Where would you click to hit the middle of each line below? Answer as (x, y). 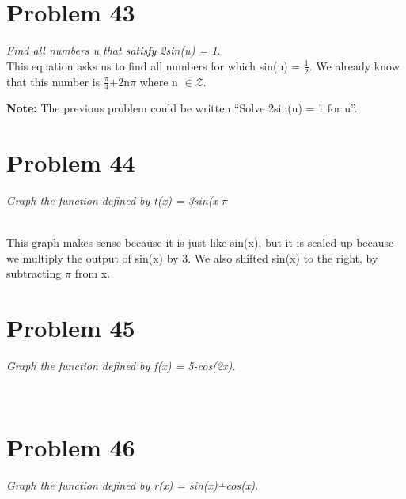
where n (159, 81)
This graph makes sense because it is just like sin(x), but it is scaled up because (200, 242)
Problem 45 (71, 328)
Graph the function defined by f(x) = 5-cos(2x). (121, 366)
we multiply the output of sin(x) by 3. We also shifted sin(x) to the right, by (192, 257)
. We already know (354, 65)
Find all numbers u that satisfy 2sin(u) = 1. (114, 50)
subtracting (34, 273)
